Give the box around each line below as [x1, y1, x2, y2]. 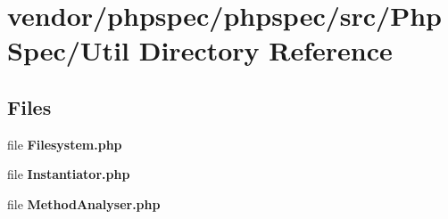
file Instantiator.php [7, 165, 130, 183]
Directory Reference [138, 32, 393, 69]
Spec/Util [7, 32, 130, 69]
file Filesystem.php [7, 134, 122, 153]
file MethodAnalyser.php [7, 194, 161, 213]
